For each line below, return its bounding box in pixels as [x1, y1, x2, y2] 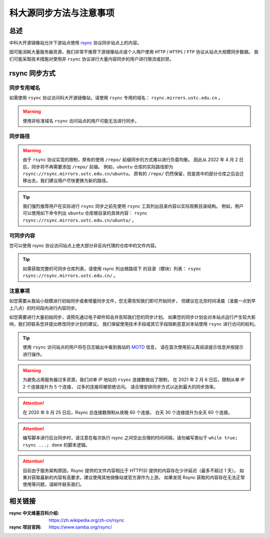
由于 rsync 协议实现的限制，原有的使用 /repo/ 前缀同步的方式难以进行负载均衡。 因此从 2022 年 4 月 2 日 [22, 156, 244, 162]
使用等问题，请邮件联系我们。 [22, 481, 84, 487]
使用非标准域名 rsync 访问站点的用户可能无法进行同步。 [22, 117, 139, 123]
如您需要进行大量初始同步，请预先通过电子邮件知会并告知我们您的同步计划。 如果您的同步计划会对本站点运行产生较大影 [9, 314, 256, 320]
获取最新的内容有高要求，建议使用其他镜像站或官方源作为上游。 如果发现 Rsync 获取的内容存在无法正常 [31, 474, 245, 480]
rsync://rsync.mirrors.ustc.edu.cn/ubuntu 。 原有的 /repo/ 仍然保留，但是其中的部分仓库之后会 [22, 170, 240, 176]
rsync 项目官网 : [9, 524, 42, 530]
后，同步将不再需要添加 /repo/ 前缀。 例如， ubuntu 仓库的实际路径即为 [22, 163, 173, 169]
